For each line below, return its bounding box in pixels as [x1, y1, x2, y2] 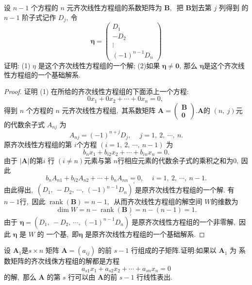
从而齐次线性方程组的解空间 [114, 196, 202, 207]
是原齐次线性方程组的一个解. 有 [135, 184, 235, 194]
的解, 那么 [4, 272, 36, 282]
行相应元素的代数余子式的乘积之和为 [118, 155, 234, 166]
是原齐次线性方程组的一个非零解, [132, 216, 235, 227]
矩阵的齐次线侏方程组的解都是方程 [10, 256, 119, 266]
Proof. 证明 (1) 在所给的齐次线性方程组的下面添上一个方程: [4, 86, 189, 96]
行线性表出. [136, 272, 173, 282]
